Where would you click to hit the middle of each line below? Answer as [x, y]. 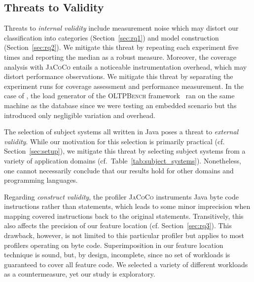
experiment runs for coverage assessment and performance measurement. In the [124, 86]
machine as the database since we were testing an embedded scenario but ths [120, 105]
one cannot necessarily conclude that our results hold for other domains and [119, 170]
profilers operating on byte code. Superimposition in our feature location [114, 245]
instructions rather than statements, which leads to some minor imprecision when [127, 206]
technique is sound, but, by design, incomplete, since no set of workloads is [117, 255]
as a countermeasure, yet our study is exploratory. [80, 274]
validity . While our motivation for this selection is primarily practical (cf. [114, 141]
